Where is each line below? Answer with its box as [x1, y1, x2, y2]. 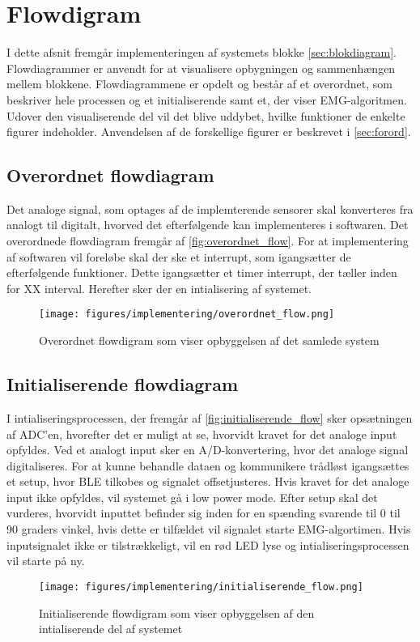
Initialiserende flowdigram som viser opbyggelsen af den [39, 604, 315, 621]
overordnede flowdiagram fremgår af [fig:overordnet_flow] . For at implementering [6, 232, 409, 249]
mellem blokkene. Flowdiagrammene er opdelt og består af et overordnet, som [6, 75, 392, 92]
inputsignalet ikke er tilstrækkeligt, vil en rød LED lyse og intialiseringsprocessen [6, 536, 409, 553]
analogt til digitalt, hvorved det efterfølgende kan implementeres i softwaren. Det [6, 216, 409, 233]
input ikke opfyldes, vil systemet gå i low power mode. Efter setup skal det [6, 488, 378, 505]
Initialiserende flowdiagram [6, 372, 239, 397]
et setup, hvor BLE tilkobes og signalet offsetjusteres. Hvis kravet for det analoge [6, 473, 409, 490]
